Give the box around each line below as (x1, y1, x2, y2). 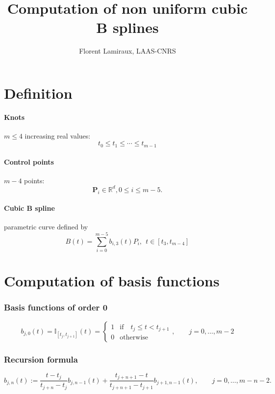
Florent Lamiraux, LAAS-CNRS (79, 46, 176, 56)
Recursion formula (4, 353, 78, 365)
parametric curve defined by (4, 222, 88, 232)
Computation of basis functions (4, 271, 220, 291)
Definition (4, 83, 73, 103)
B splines (96, 17, 159, 37)
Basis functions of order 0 (4, 301, 108, 313)
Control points (4, 156, 54, 167)
